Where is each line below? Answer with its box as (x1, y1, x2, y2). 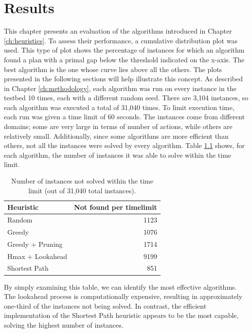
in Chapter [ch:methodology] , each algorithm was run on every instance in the (4, 83, 236, 93)
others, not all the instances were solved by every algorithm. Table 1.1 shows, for (4, 140, 245, 150)
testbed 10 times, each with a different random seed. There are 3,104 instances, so (4, 92, 249, 103)
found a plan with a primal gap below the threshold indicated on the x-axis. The (4, 54, 245, 64)
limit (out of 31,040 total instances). (28, 185, 136, 195)
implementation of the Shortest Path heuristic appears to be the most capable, (4, 310, 239, 320)
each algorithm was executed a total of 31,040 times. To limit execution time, (4, 102, 234, 112)
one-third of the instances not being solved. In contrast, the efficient (4, 300, 207, 311)
